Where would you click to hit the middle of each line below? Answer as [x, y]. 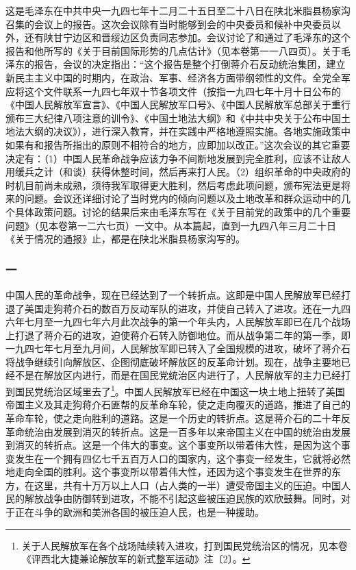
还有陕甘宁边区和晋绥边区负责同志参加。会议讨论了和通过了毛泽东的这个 [187, 37]
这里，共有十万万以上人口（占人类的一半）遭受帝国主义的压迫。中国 [187, 485]
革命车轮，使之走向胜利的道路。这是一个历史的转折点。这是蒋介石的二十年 [173, 418]
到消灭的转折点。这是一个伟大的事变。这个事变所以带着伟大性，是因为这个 [173, 445]
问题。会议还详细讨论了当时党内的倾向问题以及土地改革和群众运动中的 [182, 198]
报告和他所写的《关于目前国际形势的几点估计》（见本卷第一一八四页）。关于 [173, 50]
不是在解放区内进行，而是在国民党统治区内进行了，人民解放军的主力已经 [178, 375]
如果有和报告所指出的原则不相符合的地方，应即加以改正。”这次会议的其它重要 [178, 144]
